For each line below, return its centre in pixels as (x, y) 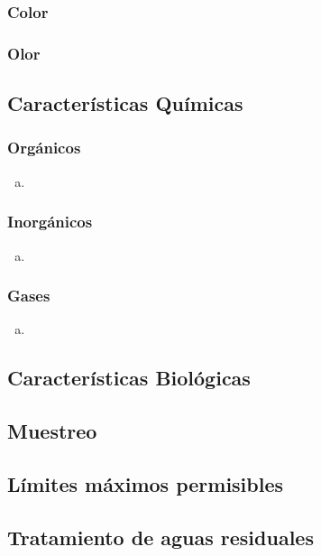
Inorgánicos (50, 222)
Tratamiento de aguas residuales (160, 537)
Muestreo (52, 431)
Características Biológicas (129, 378)
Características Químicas (125, 103)
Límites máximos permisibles (146, 483)
